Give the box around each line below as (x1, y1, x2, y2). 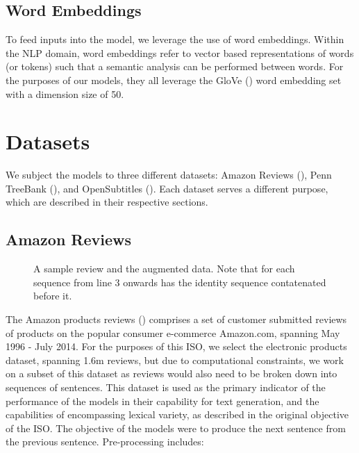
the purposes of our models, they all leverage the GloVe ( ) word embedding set (6, 72, 342, 87)
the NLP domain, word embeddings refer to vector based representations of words (6, 45, 354, 60)
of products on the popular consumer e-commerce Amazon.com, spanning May (6, 325, 340, 340)
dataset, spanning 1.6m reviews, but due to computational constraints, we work (6, 352, 344, 367)
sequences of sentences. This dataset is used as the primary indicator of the (6, 380, 326, 395)
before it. (33, 288, 72, 303)
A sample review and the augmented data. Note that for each (33, 261, 295, 276)
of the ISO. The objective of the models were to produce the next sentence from (6, 420, 346, 435)
